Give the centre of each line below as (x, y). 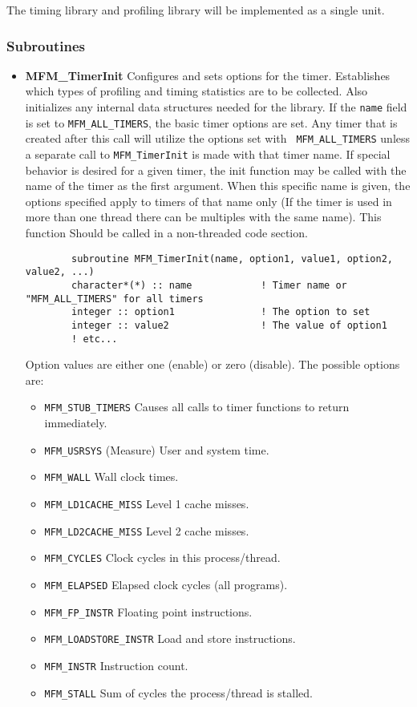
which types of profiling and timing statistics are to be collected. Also (196, 91)
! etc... (95, 339)
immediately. (76, 423)
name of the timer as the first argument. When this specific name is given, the (218, 186)
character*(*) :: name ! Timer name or (209, 285)
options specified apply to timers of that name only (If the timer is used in (208, 201)
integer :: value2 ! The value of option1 (229, 325)
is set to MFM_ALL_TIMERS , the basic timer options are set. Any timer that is (211, 122)
